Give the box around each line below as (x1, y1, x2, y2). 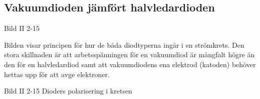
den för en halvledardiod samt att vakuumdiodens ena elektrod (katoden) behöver (4, 59, 256, 69)
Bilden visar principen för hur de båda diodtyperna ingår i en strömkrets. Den (4, 39, 244, 50)
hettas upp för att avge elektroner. (4, 69, 110, 79)
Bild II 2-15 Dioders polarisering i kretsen (4, 86, 132, 96)
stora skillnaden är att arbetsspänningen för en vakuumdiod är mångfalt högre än (4, 49, 255, 60)
